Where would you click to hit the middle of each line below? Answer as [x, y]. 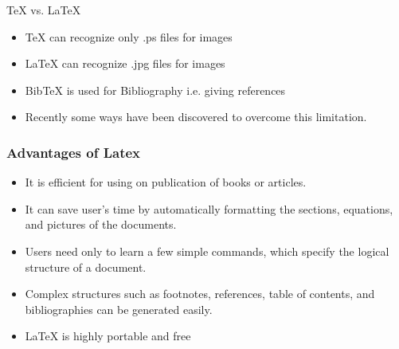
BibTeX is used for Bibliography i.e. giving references [155, 90]
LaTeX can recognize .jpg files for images [125, 63]
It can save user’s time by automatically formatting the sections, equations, [209, 208]
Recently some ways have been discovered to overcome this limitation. [196, 117]
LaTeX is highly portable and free [108, 336]
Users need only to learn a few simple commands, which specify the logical [207, 251]
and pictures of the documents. [101, 224]
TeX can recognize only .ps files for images [129, 36]
